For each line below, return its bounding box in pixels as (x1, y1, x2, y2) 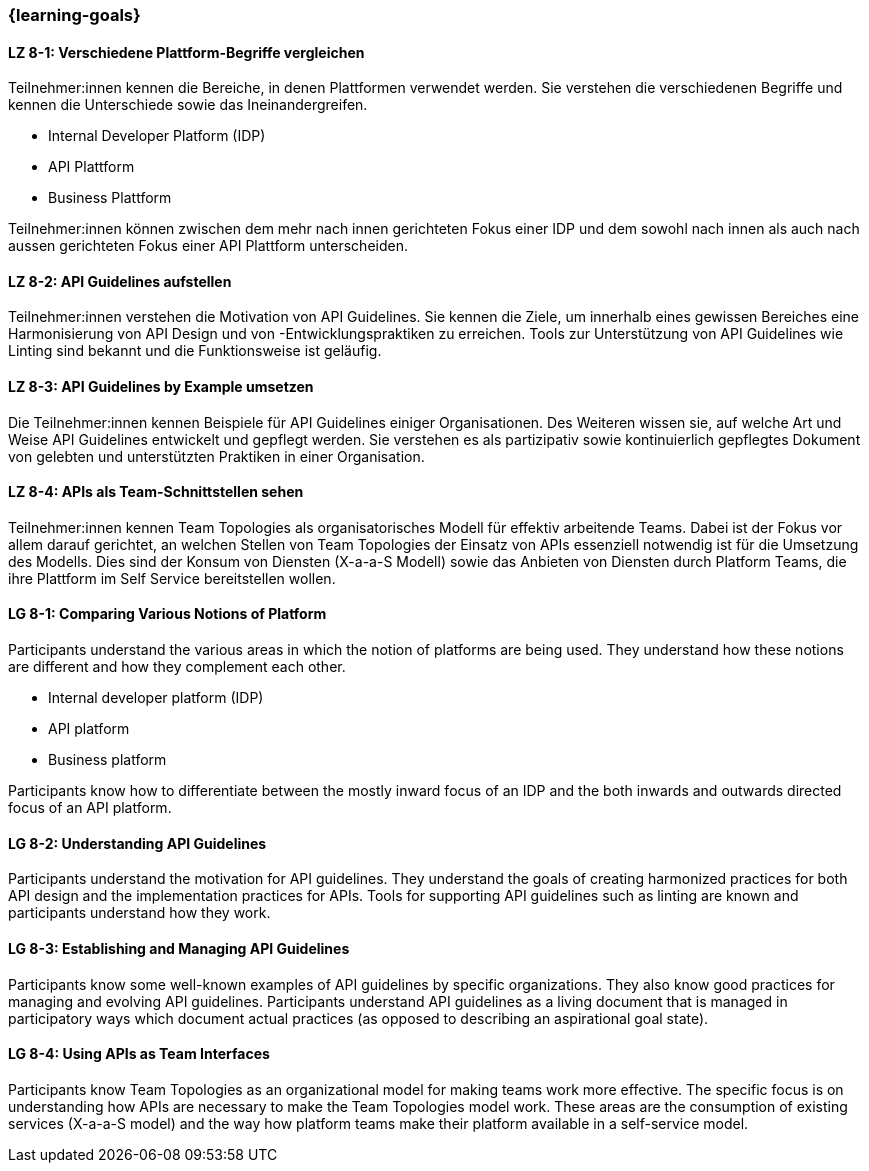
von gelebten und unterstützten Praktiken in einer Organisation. (8, 447, 425, 465)
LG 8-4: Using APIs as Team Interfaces (8, 1045, 270, 1063)
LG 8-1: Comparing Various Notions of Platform (8, 605, 327, 623)
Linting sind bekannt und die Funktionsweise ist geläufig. (8, 342, 382, 360)
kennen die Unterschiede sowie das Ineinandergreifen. (8, 96, 368, 114)
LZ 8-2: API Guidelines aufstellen (8, 272, 232, 290)
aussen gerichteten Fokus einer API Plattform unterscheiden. (8, 237, 408, 255)
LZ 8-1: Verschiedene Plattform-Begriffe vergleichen (8, 43, 365, 61)
